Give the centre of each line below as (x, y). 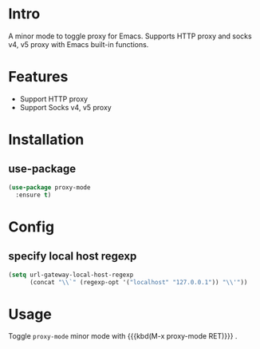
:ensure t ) (33, 195)
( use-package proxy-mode (49, 187)
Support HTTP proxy (54, 99)
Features (38, 77)
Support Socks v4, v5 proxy (65, 107)
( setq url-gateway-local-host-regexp (71, 275)
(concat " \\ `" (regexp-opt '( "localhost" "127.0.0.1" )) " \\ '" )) (138, 282)
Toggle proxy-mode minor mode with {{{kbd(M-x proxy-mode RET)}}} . (123, 336)
